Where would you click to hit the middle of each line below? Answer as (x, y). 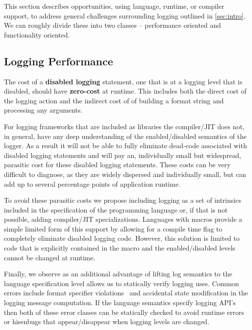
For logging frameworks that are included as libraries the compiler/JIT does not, (124, 126)
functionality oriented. (37, 34)
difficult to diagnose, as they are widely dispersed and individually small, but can (125, 174)
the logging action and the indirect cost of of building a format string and (114, 100)
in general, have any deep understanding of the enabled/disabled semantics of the (125, 136)
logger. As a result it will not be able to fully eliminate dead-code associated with (126, 146)
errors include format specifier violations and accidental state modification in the (126, 293)
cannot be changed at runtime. (50, 257)
